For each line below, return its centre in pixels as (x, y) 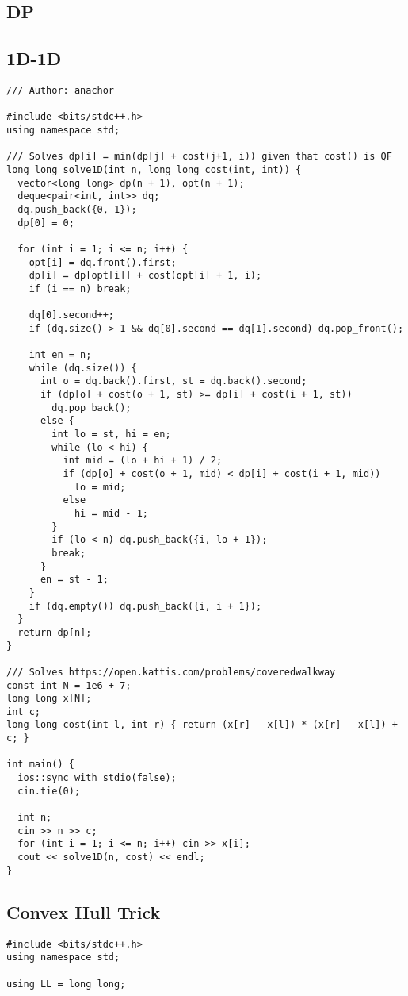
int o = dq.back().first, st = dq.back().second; (173, 381)
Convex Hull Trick (84, 911)
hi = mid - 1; (111, 513)
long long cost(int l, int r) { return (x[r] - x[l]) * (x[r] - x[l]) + (202, 725)
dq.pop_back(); (92, 408)
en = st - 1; (74, 580)
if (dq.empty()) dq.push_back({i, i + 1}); (145, 606)
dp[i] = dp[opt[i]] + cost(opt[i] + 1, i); (145, 276)
